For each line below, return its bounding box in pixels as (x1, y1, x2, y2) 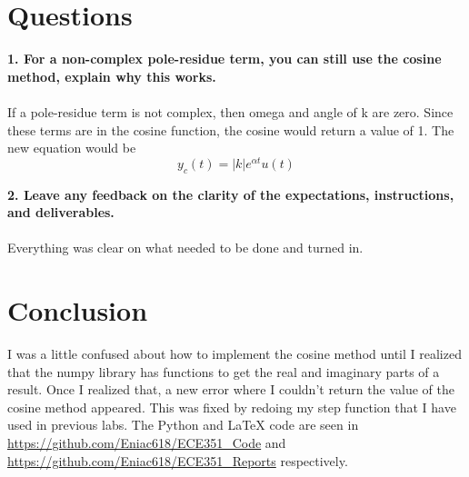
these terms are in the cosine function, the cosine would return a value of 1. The (7, 120, 454, 139)
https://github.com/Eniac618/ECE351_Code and (7, 433, 286, 452)
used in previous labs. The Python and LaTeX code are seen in (7, 415, 359, 434)
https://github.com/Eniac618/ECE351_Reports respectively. (7, 451, 348, 470)
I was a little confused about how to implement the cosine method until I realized (7, 344, 462, 363)
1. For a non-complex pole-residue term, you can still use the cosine (7, 49, 442, 68)
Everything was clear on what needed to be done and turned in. (7, 238, 364, 257)
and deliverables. (7, 203, 115, 222)
